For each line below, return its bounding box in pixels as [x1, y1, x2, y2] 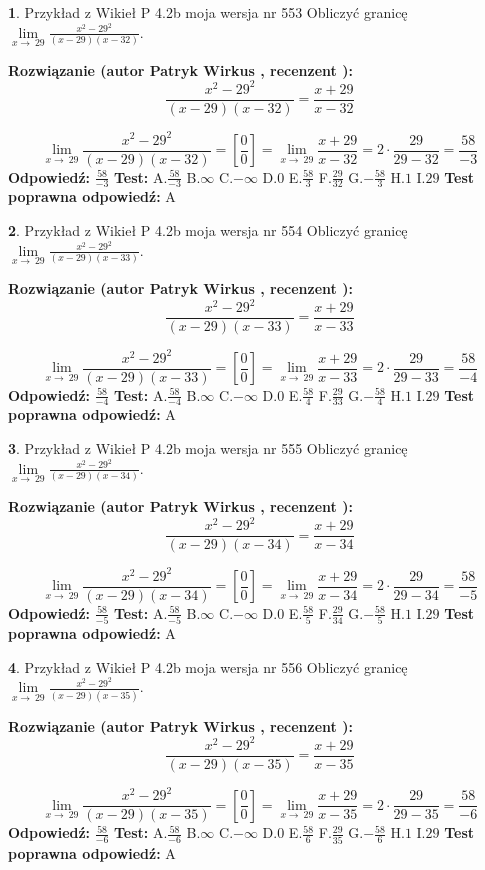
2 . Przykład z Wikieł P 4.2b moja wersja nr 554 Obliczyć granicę [8, 220, 408, 241]
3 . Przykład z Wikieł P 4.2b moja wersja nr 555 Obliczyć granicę [8, 438, 408, 459]
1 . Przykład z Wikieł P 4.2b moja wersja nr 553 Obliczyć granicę [8, 2, 408, 22]
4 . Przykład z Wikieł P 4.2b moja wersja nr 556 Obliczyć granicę [8, 656, 408, 677]
